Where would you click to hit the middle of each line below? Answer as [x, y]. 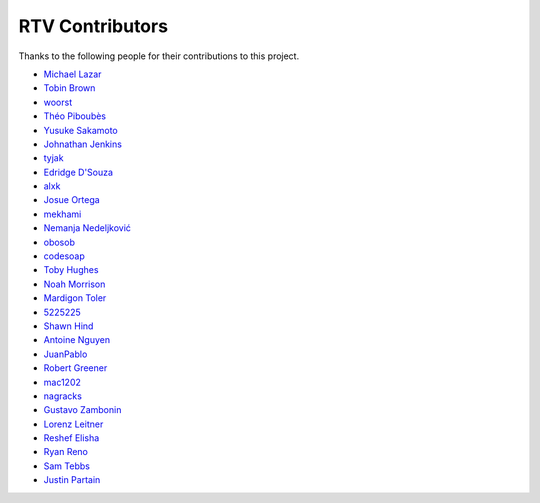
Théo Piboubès [75, 116]
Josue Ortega [71, 200]
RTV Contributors [93, 26]
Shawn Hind [68, 326]
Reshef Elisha [71, 438]
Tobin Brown [69, 88]
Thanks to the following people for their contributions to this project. [159, 56]
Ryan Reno [66, 452]
